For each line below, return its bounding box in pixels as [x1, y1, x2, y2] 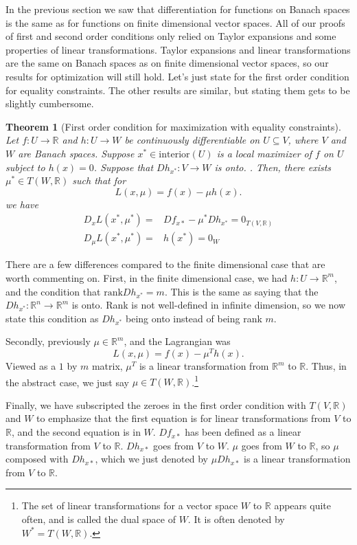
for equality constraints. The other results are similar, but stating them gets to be [5, 82, 350, 97]
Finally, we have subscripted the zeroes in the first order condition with [5, 397, 306, 412]
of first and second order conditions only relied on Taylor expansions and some [5, 29, 336, 43]
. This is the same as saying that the [164, 284, 319, 298]
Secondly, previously [5, 334, 91, 348]
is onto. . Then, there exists [214, 159, 332, 174]
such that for [72, 173, 126, 188]
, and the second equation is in [11, 425, 141, 439]
